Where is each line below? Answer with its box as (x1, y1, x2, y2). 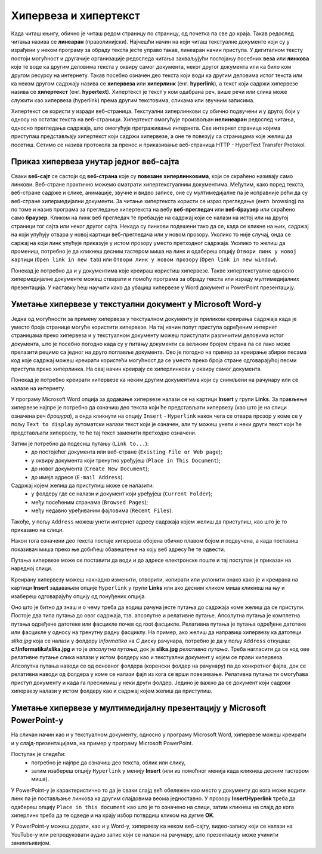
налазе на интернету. (11, 384, 66, 391)
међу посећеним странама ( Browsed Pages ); (31, 498, 148, 506)
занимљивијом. (11, 840, 51, 847)
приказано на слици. (11, 526, 64, 533)
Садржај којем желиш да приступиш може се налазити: (11, 482, 154, 489)
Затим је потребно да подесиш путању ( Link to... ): (11, 440, 149, 447)
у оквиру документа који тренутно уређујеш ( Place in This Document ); (31, 457, 221, 464)
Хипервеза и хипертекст (11, 9, 140, 22)
